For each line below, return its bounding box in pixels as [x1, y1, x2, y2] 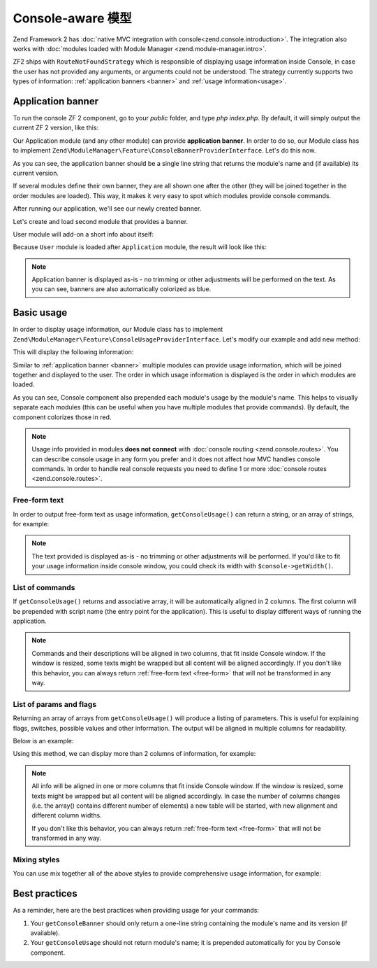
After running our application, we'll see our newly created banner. [13, 204, 202, 213]
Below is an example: [13, 736, 74, 745]
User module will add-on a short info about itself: [13, 230, 154, 238]
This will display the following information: [13, 348, 134, 356]
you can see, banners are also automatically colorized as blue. [31, 285, 212, 293]
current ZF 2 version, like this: [13, 123, 99, 132]
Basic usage [13, 307, 68, 318]
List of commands [13, 582, 75, 592]
